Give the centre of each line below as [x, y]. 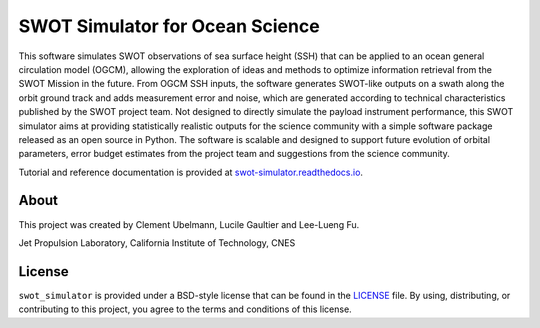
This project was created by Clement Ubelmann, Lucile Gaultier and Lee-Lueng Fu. [189, 224]
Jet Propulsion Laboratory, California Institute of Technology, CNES [157, 242]
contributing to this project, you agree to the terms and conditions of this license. [185, 309]
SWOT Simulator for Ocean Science [169, 26]
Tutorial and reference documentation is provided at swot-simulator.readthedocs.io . [191, 172]
